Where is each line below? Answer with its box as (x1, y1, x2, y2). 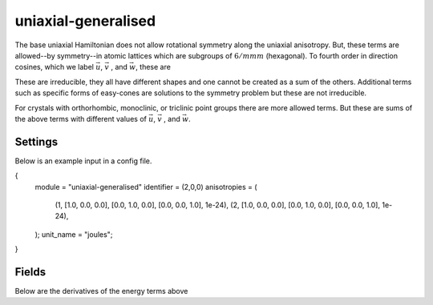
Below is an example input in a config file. (14, 156, 152, 166)
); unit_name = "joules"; (34, 229, 113, 239)
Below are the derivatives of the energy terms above (14, 287, 188, 296)
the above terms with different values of (14, 114, 148, 123)
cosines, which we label (14, 62, 94, 72)
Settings (14, 134, 59, 148)
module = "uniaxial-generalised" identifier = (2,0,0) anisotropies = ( (34, 182, 257, 191)
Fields (14, 265, 47, 279)
